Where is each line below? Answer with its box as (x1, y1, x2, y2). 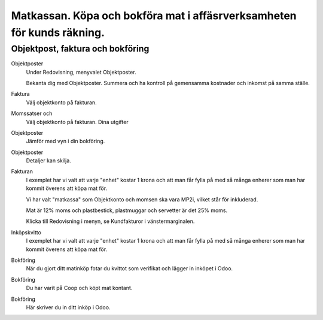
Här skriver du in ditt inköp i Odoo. (26, 303, 111, 311)
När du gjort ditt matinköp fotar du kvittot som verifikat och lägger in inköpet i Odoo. (26, 265, 233, 272)
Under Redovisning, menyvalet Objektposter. (26, 68, 137, 76)
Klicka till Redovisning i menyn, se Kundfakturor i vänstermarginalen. (26, 218, 195, 225)
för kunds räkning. (11, 26, 105, 39)
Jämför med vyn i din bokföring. (26, 138, 105, 145)
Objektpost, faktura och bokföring (11, 43, 150, 54)
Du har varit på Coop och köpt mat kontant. (26, 285, 133, 292)
